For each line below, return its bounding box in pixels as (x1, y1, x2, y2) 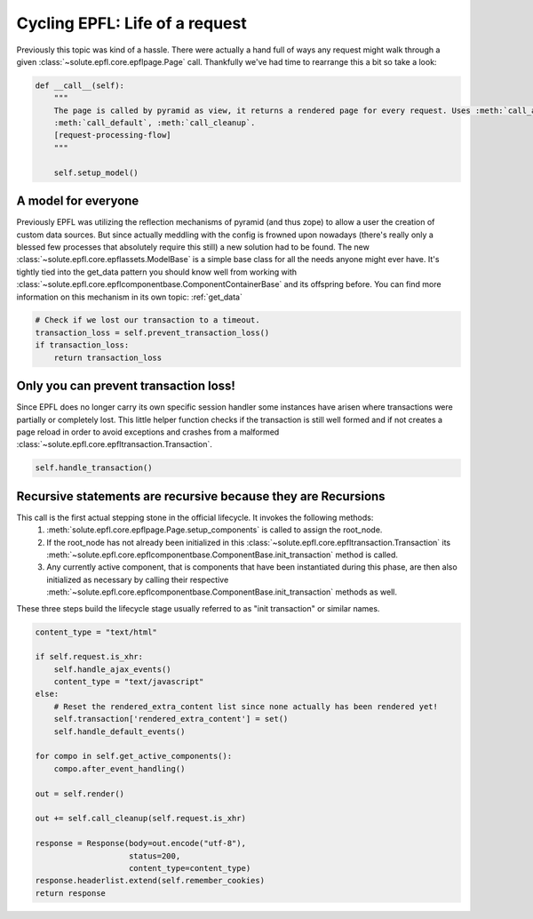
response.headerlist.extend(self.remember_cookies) (35, 875, 266, 886)
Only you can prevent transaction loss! (16, 379, 235, 394)
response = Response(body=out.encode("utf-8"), (35, 838, 246, 849)
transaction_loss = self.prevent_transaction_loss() (35, 327, 270, 338)
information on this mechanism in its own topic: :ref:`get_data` (16, 292, 243, 302)
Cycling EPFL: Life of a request (16, 13, 248, 33)
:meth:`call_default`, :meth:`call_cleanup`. (53, 118, 256, 128)
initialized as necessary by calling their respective (46, 574, 229, 585)
